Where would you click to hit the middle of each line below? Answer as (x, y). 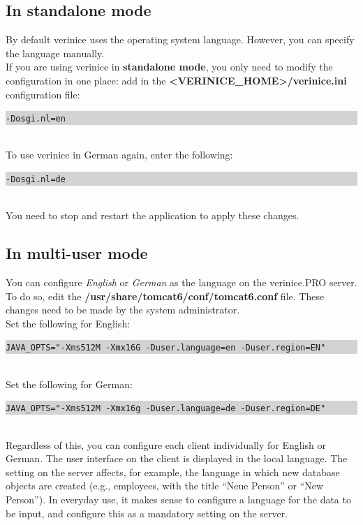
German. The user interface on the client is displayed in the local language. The (177, 458)
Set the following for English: (68, 323)
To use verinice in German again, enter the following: (119, 155)
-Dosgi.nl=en (36, 119)
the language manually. (55, 53)
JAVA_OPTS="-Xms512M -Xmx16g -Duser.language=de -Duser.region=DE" (166, 409)
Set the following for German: (69, 384)
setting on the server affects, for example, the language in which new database (173, 472)
